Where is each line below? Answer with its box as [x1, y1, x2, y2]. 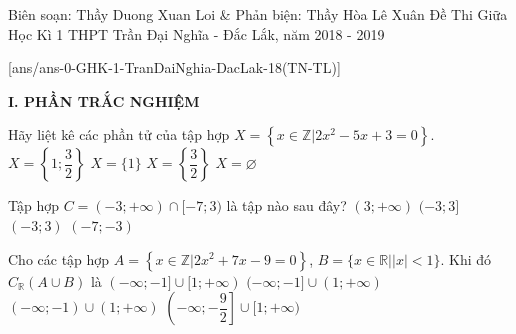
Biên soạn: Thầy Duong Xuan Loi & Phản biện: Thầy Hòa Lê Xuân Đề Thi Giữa [8, 4, 508, 24]
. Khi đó [440, 248, 492, 269]
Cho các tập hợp [8, 248, 110, 269]
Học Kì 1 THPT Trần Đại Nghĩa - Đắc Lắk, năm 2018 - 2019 [8, 23, 385, 44]
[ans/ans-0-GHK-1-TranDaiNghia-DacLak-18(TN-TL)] [8, 57, 341, 78]
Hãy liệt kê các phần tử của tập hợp [8, 124, 230, 145]
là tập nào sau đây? [226, 195, 347, 216]
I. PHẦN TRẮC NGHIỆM [8, 90, 200, 111]
